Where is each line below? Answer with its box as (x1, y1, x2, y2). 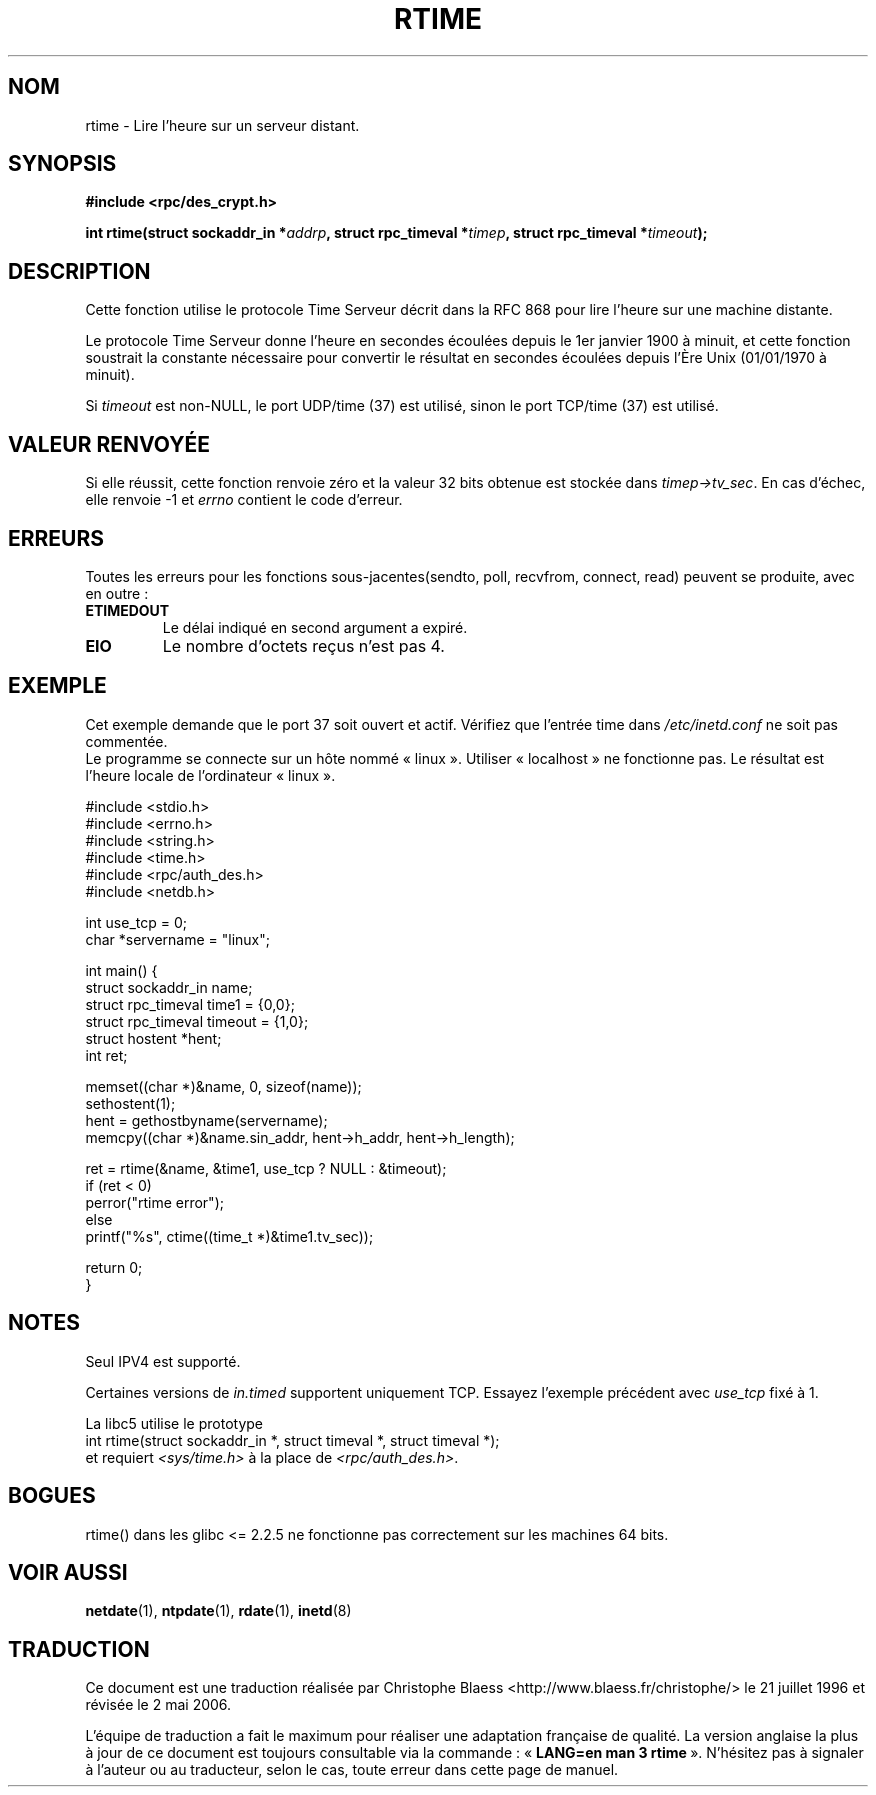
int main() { (85, 961, 158, 979)
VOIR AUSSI (8, 1559, 128, 1585)
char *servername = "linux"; (85, 930, 270, 948)
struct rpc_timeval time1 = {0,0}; (85, 995, 295, 1013)
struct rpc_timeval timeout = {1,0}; (85, 1012, 309, 1030)
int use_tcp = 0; (85, 913, 187, 931)
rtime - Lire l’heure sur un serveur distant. (85, 116, 360, 134)
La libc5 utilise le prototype (85, 1414, 264, 1432)
